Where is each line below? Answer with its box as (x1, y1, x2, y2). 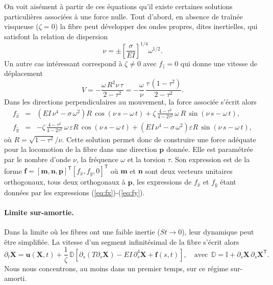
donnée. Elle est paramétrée (166, 144, 253, 154)
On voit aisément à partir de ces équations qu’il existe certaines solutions (4, 1, 233, 11)
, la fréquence (76, 154, 118, 165)
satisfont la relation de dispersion (4, 31, 108, 41)
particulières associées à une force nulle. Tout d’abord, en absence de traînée (4, 11, 243, 21)
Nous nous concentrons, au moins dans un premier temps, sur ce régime (4, 263, 229, 273)
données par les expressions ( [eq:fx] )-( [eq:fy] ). (4, 187, 145, 197)
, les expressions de (132, 176, 192, 187)
